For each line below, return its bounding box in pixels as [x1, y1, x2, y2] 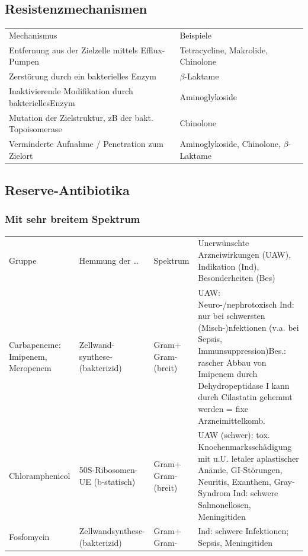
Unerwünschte [198, 237, 249, 249]
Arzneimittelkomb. [198, 414, 265, 426]
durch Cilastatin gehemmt [198, 391, 293, 403]
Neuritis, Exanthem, [198, 475, 271, 487]
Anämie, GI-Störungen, [198, 464, 283, 476]
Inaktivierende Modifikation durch [9, 85, 133, 97]
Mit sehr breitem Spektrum [5, 212, 140, 226]
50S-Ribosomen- [79, 464, 138, 476]
